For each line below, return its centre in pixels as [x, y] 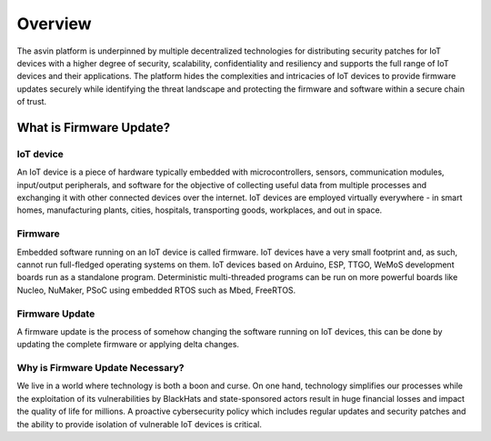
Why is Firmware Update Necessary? [100, 368]
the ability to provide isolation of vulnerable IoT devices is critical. [140, 424]
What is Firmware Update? [94, 127]
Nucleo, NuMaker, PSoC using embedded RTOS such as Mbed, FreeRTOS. [156, 290]
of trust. [32, 102]
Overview [54, 24]
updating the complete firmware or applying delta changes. [128, 345]
